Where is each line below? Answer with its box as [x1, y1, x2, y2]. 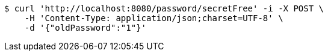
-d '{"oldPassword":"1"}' [24, 23, 147, 33]
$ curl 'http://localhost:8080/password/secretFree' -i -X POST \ [4, 4, 324, 13]
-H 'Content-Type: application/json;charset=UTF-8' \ [24, 13, 283, 23]
